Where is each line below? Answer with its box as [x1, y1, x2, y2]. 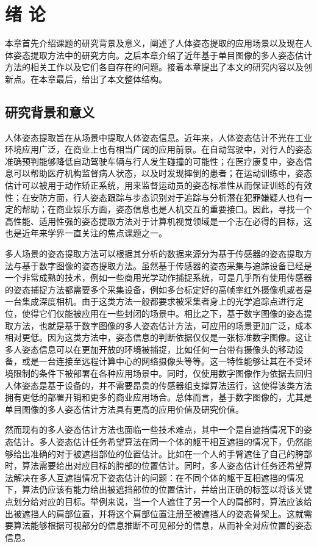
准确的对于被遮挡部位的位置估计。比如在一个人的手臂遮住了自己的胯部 [30, 447, 312, 460]
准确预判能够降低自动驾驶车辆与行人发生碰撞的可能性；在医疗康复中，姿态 [5, 154, 304, 167]
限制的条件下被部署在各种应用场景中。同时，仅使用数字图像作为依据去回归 [13, 366, 312, 379]
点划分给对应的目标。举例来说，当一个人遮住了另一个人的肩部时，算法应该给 [5, 494, 312, 507]
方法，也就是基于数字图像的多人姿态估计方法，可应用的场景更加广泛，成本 [13, 319, 312, 331]
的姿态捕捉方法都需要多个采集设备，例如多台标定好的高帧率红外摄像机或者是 [5, 283, 312, 295]
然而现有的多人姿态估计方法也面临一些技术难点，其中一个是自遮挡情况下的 [5, 423, 304, 436]
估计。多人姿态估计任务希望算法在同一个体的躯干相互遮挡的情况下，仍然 [13, 435, 304, 447]
